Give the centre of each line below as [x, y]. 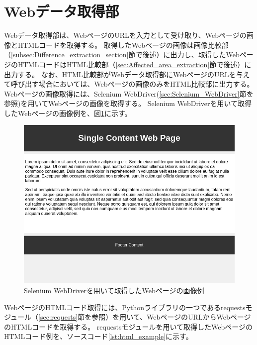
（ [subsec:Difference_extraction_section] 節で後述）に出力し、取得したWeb [122, 55]
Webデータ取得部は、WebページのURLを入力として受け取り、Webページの [125, 35]
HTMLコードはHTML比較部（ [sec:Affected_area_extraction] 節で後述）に [134, 64]
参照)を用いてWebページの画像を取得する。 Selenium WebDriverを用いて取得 [128, 103]
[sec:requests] [58, 317]
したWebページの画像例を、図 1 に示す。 [68, 113]
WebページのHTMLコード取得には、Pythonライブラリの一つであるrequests [125, 307]
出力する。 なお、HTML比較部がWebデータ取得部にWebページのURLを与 [124, 74]
